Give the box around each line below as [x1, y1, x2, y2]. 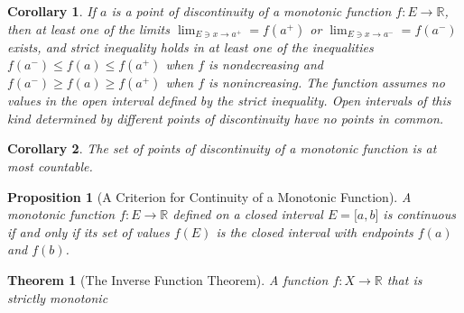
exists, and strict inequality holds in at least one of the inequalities [7, 37, 374, 56]
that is [386, 270, 422, 289]
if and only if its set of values [7, 222, 170, 241]
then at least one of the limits [7, 19, 170, 38]
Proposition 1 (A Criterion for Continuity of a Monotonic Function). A [7, 187, 412, 206]
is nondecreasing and [209, 55, 323, 74]
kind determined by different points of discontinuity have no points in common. [7, 108, 444, 127]
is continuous [383, 205, 456, 224]
